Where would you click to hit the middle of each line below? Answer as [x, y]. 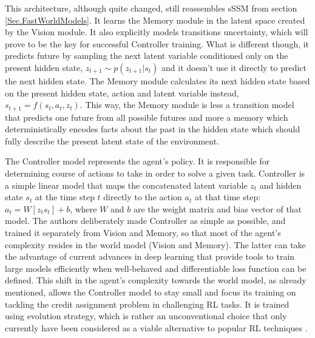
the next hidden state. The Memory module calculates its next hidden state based [157, 80]
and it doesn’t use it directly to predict [234, 67]
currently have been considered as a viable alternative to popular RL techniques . [156, 327]
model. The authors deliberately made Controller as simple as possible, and [145, 221]
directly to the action [143, 197]
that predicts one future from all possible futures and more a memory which [147, 117]
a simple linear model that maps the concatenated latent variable [126, 185]
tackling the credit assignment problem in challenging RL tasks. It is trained [147, 304]
